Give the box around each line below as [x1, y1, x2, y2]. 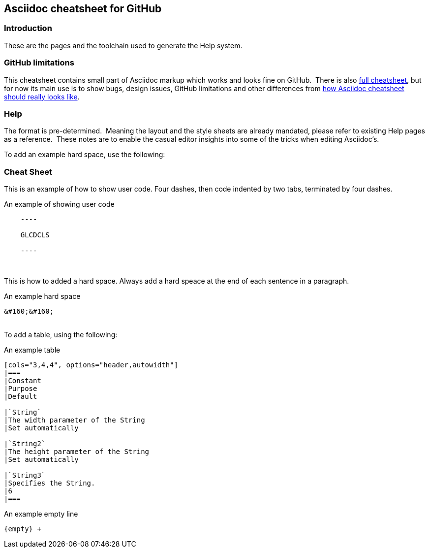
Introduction [4, 23, 52, 33]
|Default [4, 392, 37, 401]
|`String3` [4, 471, 46, 480]
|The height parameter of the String [4, 448, 150, 456]
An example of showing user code [4, 200, 115, 209]
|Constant [4, 377, 41, 385]
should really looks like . [4, 92, 80, 101]
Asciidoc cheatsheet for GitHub [4, 2, 162, 15]
